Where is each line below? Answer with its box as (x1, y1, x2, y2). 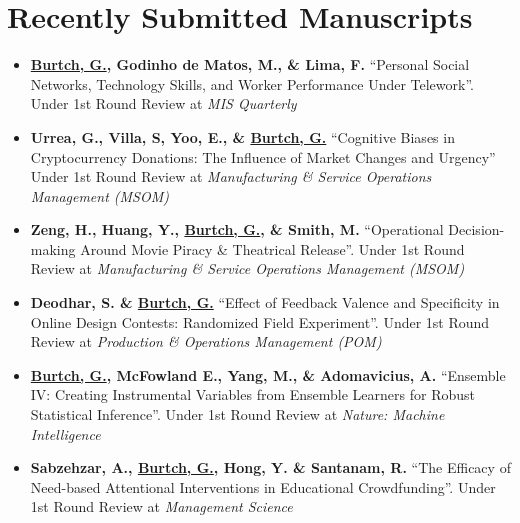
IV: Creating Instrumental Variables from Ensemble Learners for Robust (30, 384, 475, 405)
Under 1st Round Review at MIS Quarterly (30, 93, 297, 114)
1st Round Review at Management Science (30, 496, 293, 517)
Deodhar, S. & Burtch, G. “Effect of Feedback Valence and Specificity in (30, 292, 500, 313)
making (30, 238, 76, 259)
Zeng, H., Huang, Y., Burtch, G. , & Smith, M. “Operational (30, 219, 444, 240)
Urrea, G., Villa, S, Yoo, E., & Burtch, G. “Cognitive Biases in (30, 126, 455, 147)
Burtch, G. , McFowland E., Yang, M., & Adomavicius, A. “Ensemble (30, 364, 506, 385)
